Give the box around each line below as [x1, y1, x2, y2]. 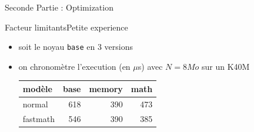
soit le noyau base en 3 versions [18, 40, 133, 53]
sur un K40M [202, 60, 250, 72]
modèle [22, 82, 52, 94]
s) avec [138, 60, 163, 72]
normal [22, 97, 48, 110]
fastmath [22, 112, 55, 124]
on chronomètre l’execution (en [18, 60, 131, 72]
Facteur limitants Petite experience [5, 21, 128, 33]
